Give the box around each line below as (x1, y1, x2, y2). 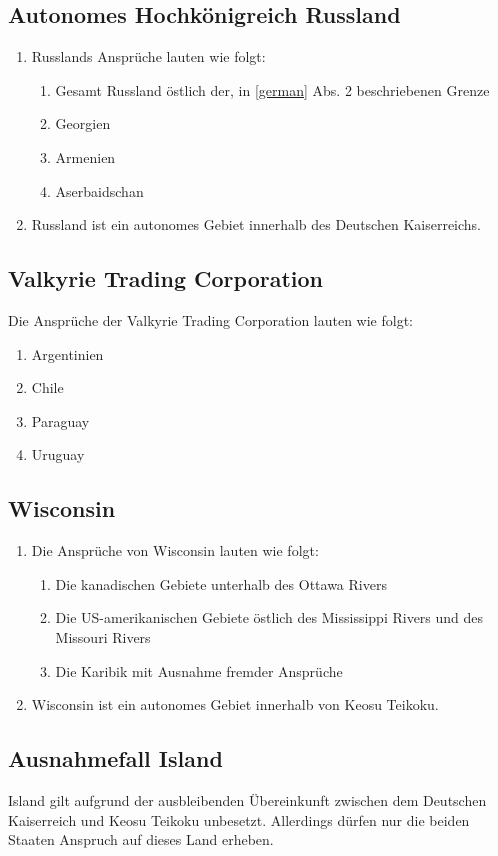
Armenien (55, 146, 116, 167)
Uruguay (31, 444, 85, 465)
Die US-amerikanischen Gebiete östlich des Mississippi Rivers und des (55, 607, 484, 628)
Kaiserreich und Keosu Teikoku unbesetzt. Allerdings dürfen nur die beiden (8, 809, 470, 830)
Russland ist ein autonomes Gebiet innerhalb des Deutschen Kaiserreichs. (31, 214, 481, 235)
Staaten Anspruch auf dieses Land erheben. (8, 829, 274, 850)
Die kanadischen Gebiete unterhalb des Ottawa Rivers (55, 573, 387, 594)
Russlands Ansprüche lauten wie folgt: (31, 46, 266, 67)
